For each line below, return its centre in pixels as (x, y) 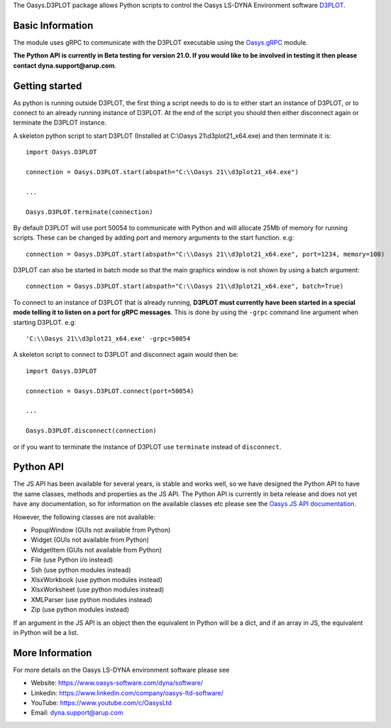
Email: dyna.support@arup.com (77, 713)
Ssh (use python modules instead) (81, 569)
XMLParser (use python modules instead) (92, 599)
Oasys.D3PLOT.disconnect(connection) (92, 431)
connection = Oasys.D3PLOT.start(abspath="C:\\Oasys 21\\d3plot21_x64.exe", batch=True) (185, 287)
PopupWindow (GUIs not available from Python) (101, 530)
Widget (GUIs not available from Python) (90, 540)
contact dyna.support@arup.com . (65, 65)
